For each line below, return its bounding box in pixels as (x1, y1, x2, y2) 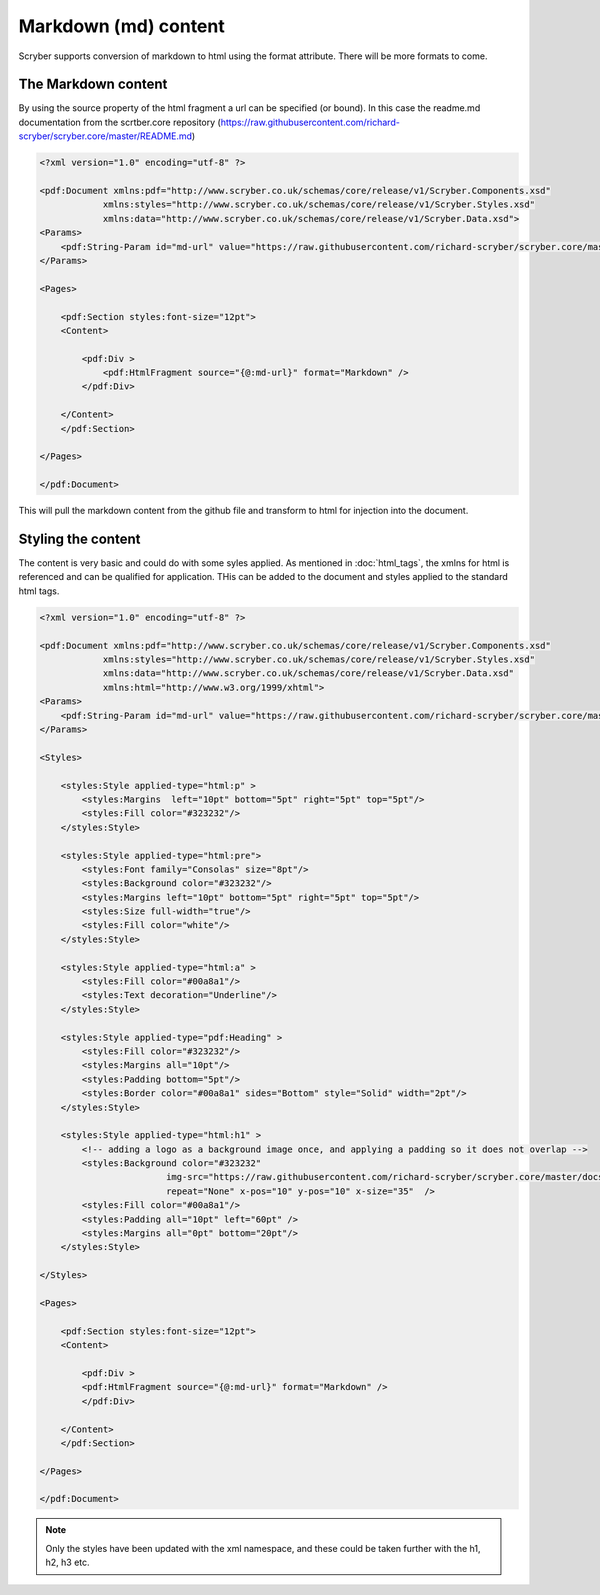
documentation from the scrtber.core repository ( (18, 116, 222, 128)
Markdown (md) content (18, 15, 225, 37)
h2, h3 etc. (45, 1556, 90, 1569)
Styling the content (18, 531, 141, 547)
